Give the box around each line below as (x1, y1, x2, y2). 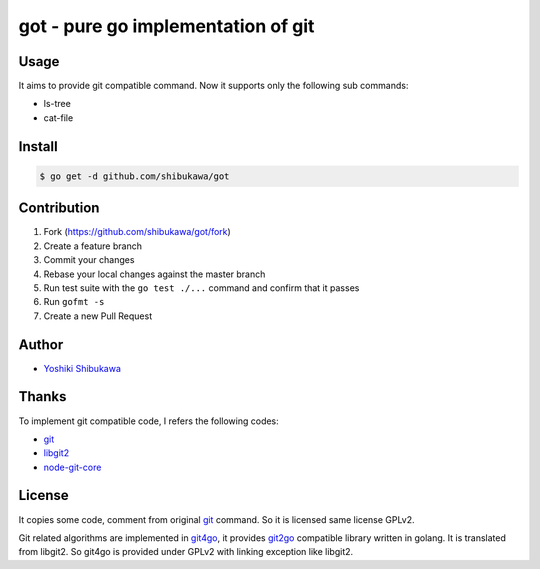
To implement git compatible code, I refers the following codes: (18, 415, 279, 427)
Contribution (18, 200, 100, 217)
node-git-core (43, 461, 102, 473)
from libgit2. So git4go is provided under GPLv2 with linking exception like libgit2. (18, 546, 354, 558)
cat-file (43, 111, 74, 124)
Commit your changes (43, 254, 135, 266)
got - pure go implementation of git (18, 15, 315, 37)
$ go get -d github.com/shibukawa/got (39, 170, 230, 182)
